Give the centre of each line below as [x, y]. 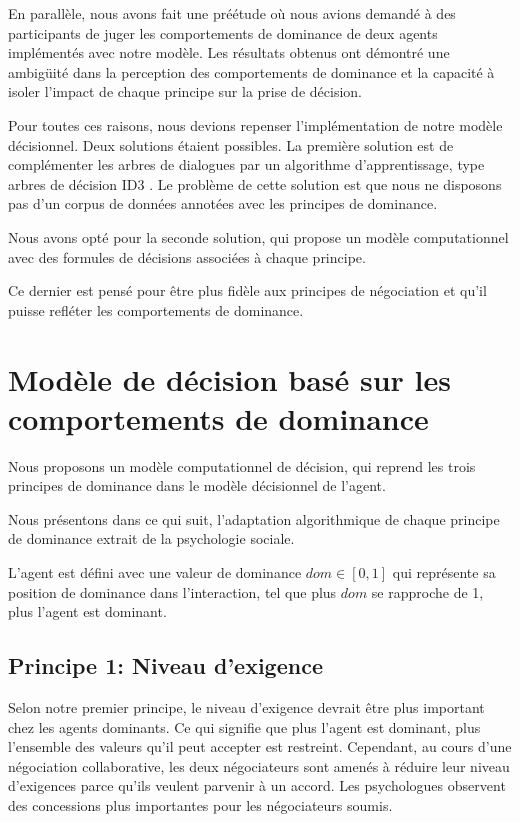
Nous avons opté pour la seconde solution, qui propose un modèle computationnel [258, 236]
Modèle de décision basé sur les [229, 378]
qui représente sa [444, 572]
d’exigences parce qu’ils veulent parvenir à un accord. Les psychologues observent [257, 785]
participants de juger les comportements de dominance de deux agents [223, 32]
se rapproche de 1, [427, 591]
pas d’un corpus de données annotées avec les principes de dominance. [223, 203]
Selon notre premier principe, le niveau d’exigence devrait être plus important [246, 706]
